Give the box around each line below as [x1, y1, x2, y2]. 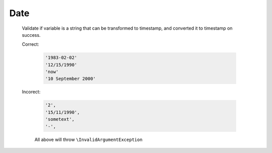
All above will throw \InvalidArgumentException [34, 136, 143, 142]
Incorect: [22, 89, 41, 95]
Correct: [22, 41, 39, 47]
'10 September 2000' [45, 76, 96, 82]
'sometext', [45, 116, 75, 122]
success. [22, 32, 41, 38]
